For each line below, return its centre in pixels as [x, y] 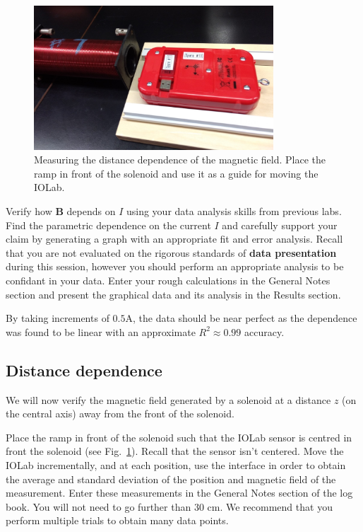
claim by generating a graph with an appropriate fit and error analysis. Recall [174, 239]
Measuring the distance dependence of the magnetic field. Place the [180, 160]
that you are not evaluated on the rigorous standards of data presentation [171, 252]
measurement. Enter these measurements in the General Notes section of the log [179, 493]
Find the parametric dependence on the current [108, 225]
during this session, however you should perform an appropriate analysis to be [175, 266]
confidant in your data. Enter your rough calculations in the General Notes [168, 281]
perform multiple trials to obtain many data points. [117, 520]
